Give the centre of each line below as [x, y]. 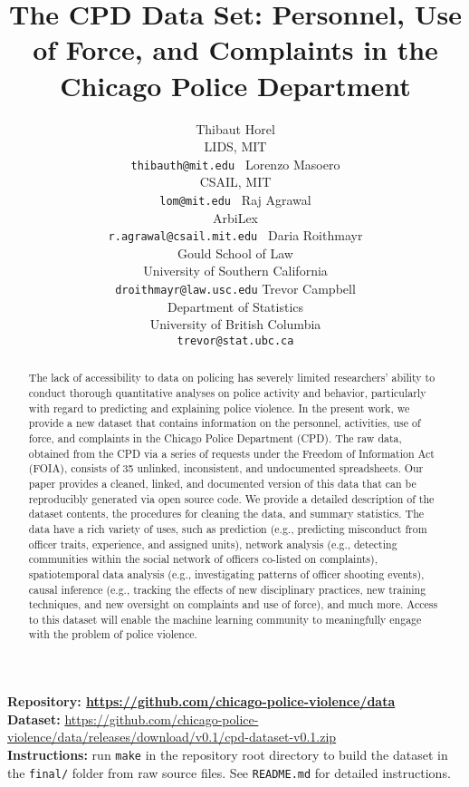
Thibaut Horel [235, 128]
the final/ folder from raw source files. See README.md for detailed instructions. [229, 772]
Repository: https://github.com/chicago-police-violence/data [201, 701]
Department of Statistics [235, 306]
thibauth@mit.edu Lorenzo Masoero [235, 164]
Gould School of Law [235, 253]
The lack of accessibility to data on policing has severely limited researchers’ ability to [232, 378]
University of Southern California [235, 271]
